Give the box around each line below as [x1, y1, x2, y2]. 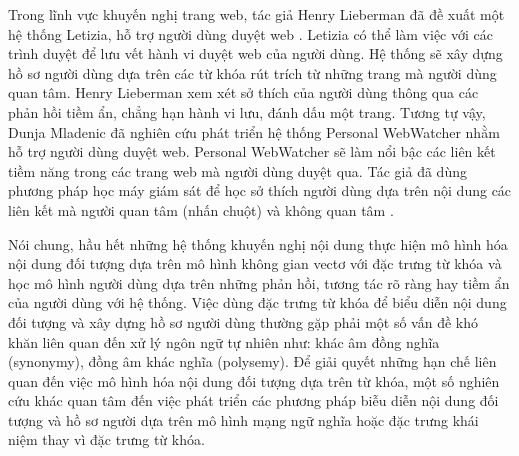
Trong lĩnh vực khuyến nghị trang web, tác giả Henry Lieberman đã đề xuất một [8, 4, 505, 24]
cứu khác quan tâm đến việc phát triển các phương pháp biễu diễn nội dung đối [8, 390, 499, 411]
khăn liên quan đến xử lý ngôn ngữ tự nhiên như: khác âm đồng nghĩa [8, 331, 440, 352]
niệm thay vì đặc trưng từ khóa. [8, 429, 205, 450]
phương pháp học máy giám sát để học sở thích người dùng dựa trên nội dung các [8, 180, 512, 201]
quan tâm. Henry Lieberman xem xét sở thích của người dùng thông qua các [8, 82, 479, 103]
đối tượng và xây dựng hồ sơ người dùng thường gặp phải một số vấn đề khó [8, 311, 478, 332]
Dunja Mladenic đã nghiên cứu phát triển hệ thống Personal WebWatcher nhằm [8, 121, 500, 142]
